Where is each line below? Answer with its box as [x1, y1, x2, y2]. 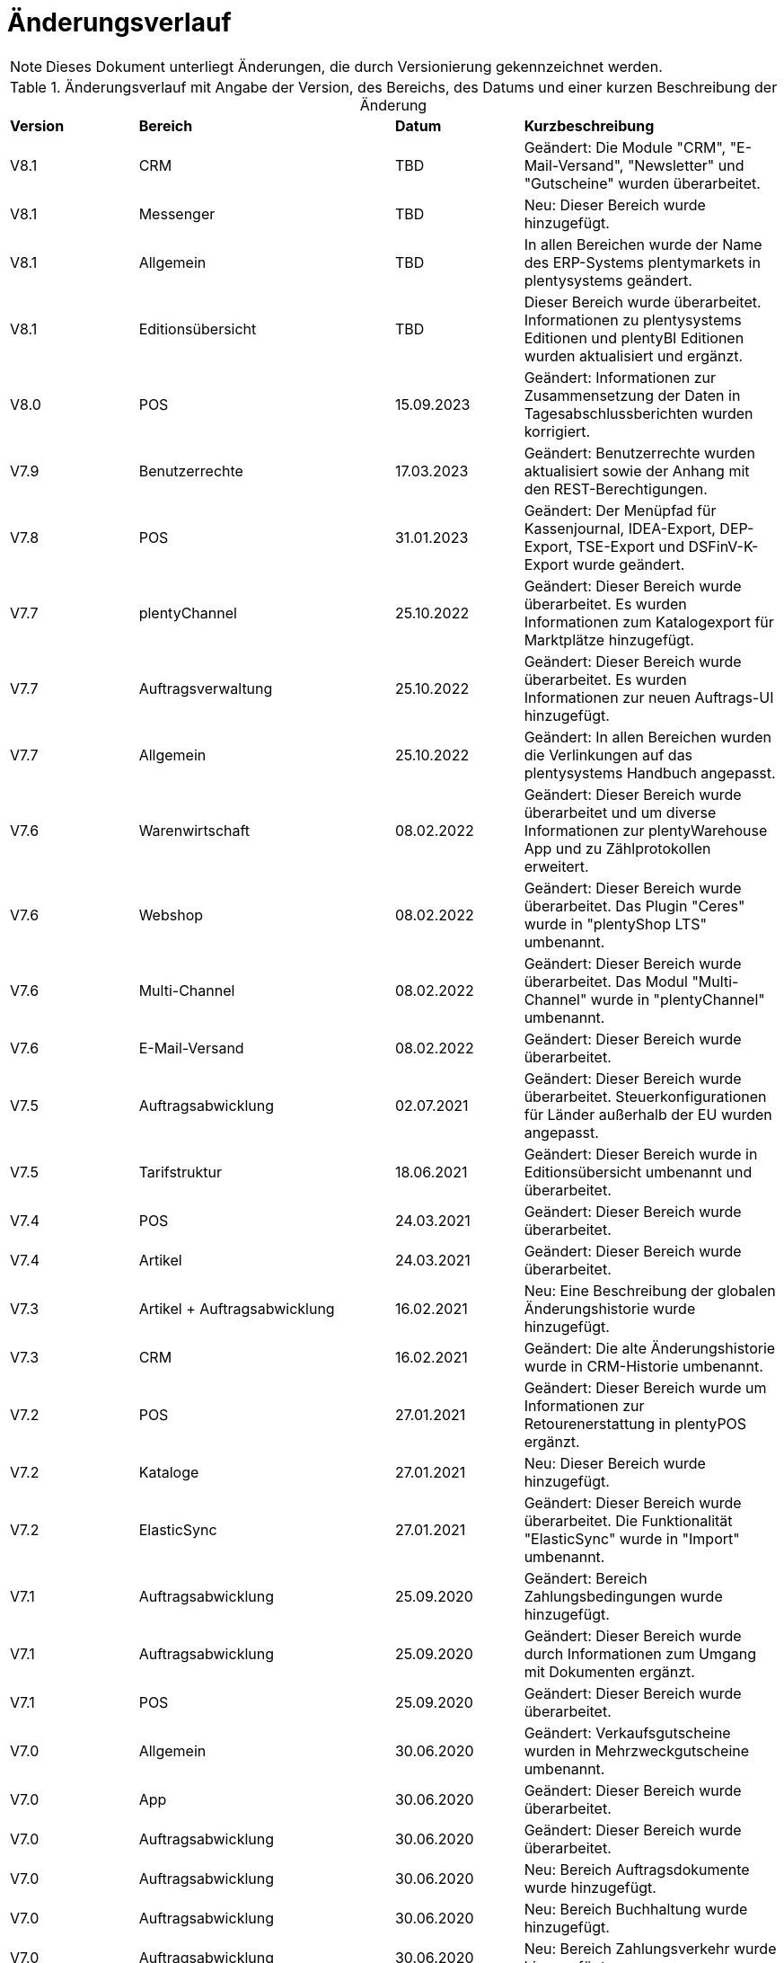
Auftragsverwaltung [138, 679, 273, 697]
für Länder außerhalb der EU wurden [524, 1105, 772, 1124]
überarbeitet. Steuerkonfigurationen [524, 1087, 767, 1106]
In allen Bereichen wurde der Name [524, 235, 762, 253]
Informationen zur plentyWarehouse [524, 821, 768, 839]
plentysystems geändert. [524, 271, 692, 289]
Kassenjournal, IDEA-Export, [524, 519, 716, 537]
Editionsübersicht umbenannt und [524, 1162, 753, 1181]
